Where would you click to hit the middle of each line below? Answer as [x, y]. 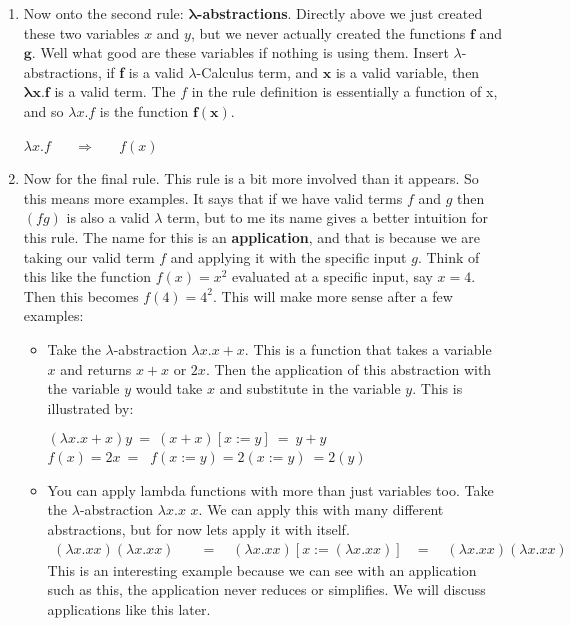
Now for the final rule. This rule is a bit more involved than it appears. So [251, 178]
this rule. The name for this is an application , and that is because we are [252, 236]
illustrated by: [90, 407]
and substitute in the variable [310, 388]
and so [43, 110]
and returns [96, 368]
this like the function [87, 276]
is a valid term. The [115, 91]
